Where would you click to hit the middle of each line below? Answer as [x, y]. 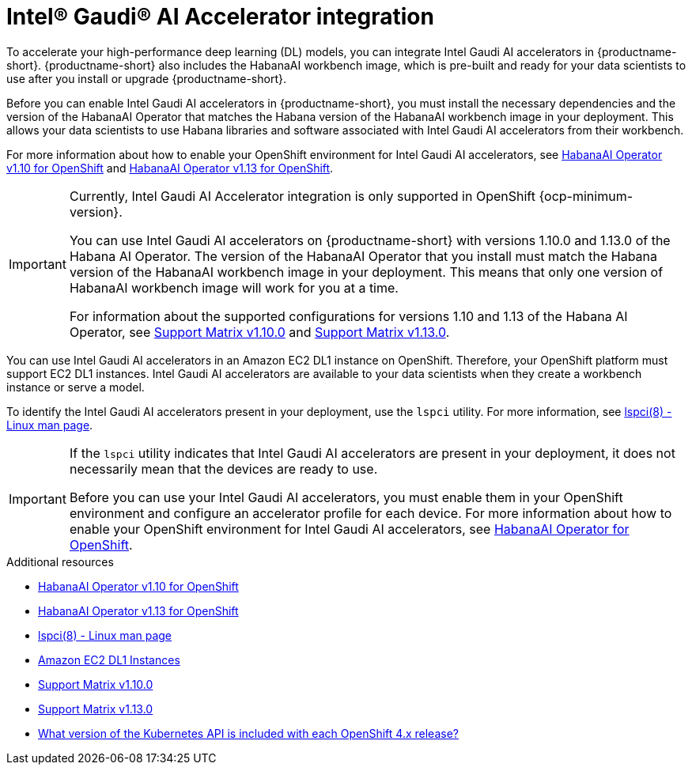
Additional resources [60, 561]
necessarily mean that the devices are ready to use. [223, 469]
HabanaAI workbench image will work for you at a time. [234, 287]
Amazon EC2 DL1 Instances [109, 660]
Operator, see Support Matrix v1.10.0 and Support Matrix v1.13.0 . [259, 332]
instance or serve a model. [76, 387]
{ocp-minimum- [586, 196]
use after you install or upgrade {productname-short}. [147, 78]
